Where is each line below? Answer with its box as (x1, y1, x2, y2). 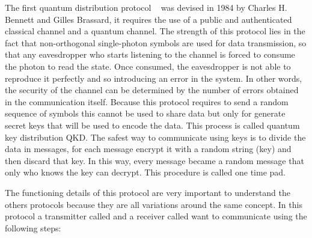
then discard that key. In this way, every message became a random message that (5, 154, 304, 166)
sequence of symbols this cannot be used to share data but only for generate (5, 107, 286, 120)
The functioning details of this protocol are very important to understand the (5, 186, 290, 198)
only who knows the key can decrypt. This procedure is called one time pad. (5, 166, 286, 178)
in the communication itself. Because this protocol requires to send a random (5, 95, 289, 108)
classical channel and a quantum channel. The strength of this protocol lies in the (5, 25, 305, 37)
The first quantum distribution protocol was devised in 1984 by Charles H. (5, 1, 287, 13)
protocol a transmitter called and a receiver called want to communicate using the (5, 210, 307, 222)
